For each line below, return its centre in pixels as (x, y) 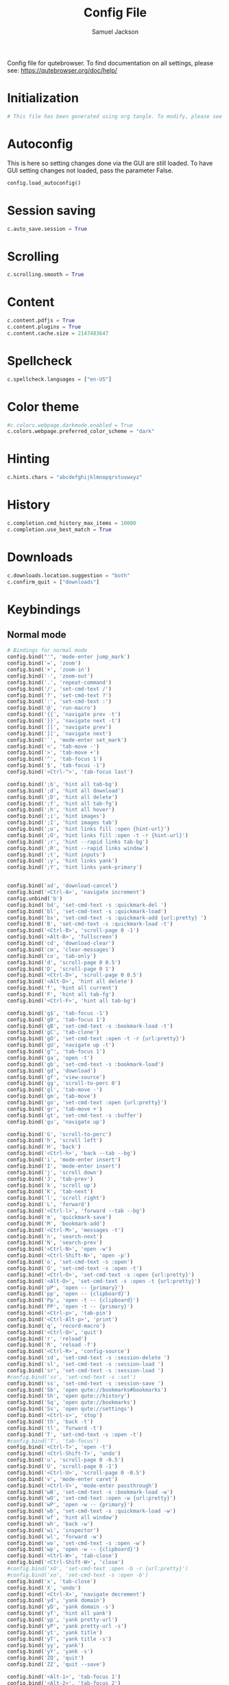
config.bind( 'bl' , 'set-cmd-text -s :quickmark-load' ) (87, 911)
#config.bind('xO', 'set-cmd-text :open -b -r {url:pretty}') (98, 1569)
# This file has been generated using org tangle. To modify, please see (115, 116)
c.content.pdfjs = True (41, 321)
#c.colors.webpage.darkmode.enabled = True (70, 425)
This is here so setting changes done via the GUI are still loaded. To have (110, 163)
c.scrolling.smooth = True (46, 275)
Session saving (51, 210)
